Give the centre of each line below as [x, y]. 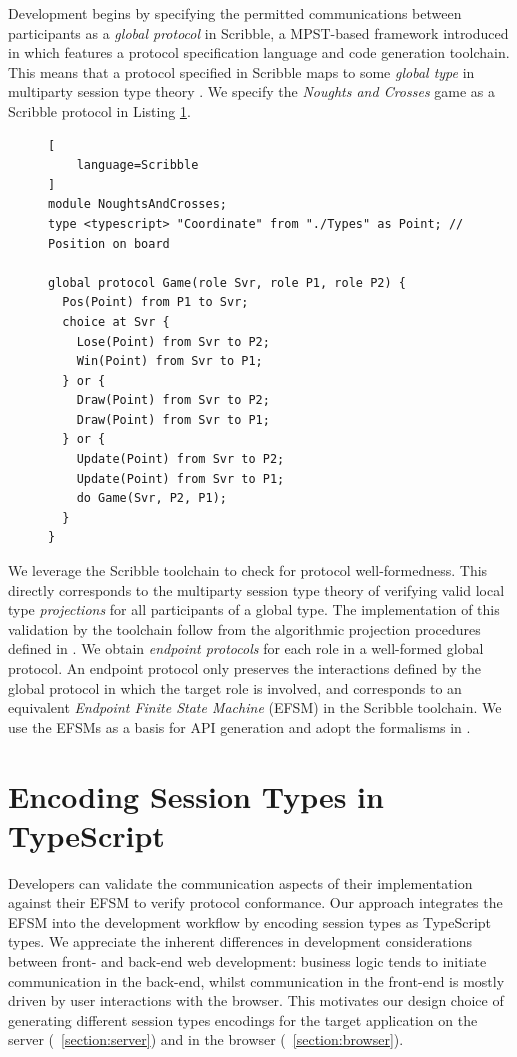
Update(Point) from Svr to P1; [180, 478]
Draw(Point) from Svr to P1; [173, 419]
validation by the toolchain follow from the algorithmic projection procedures [244, 628]
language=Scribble [137, 165]
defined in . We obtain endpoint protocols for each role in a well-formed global [246, 648]
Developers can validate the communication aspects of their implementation [240, 882]
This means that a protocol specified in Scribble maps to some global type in [241, 71]
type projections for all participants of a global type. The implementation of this [254, 609]
